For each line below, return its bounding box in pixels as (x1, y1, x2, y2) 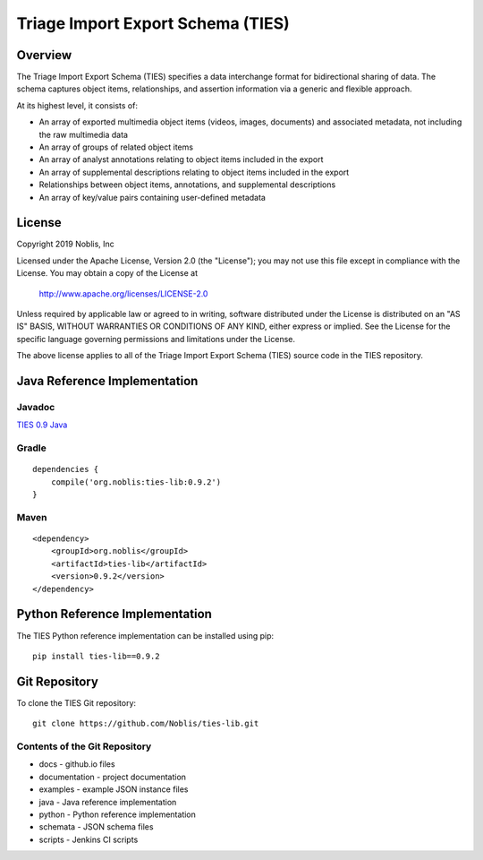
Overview (16, 47, 72, 63)
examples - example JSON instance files (38, 784, 189, 795)
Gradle (16, 442, 47, 454)
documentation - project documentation (38, 771, 187, 782)
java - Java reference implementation (38, 796, 177, 807)
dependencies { (32, 464, 99, 475)
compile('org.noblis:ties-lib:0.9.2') (50, 477, 222, 487)
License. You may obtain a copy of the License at (16, 268, 199, 279)
